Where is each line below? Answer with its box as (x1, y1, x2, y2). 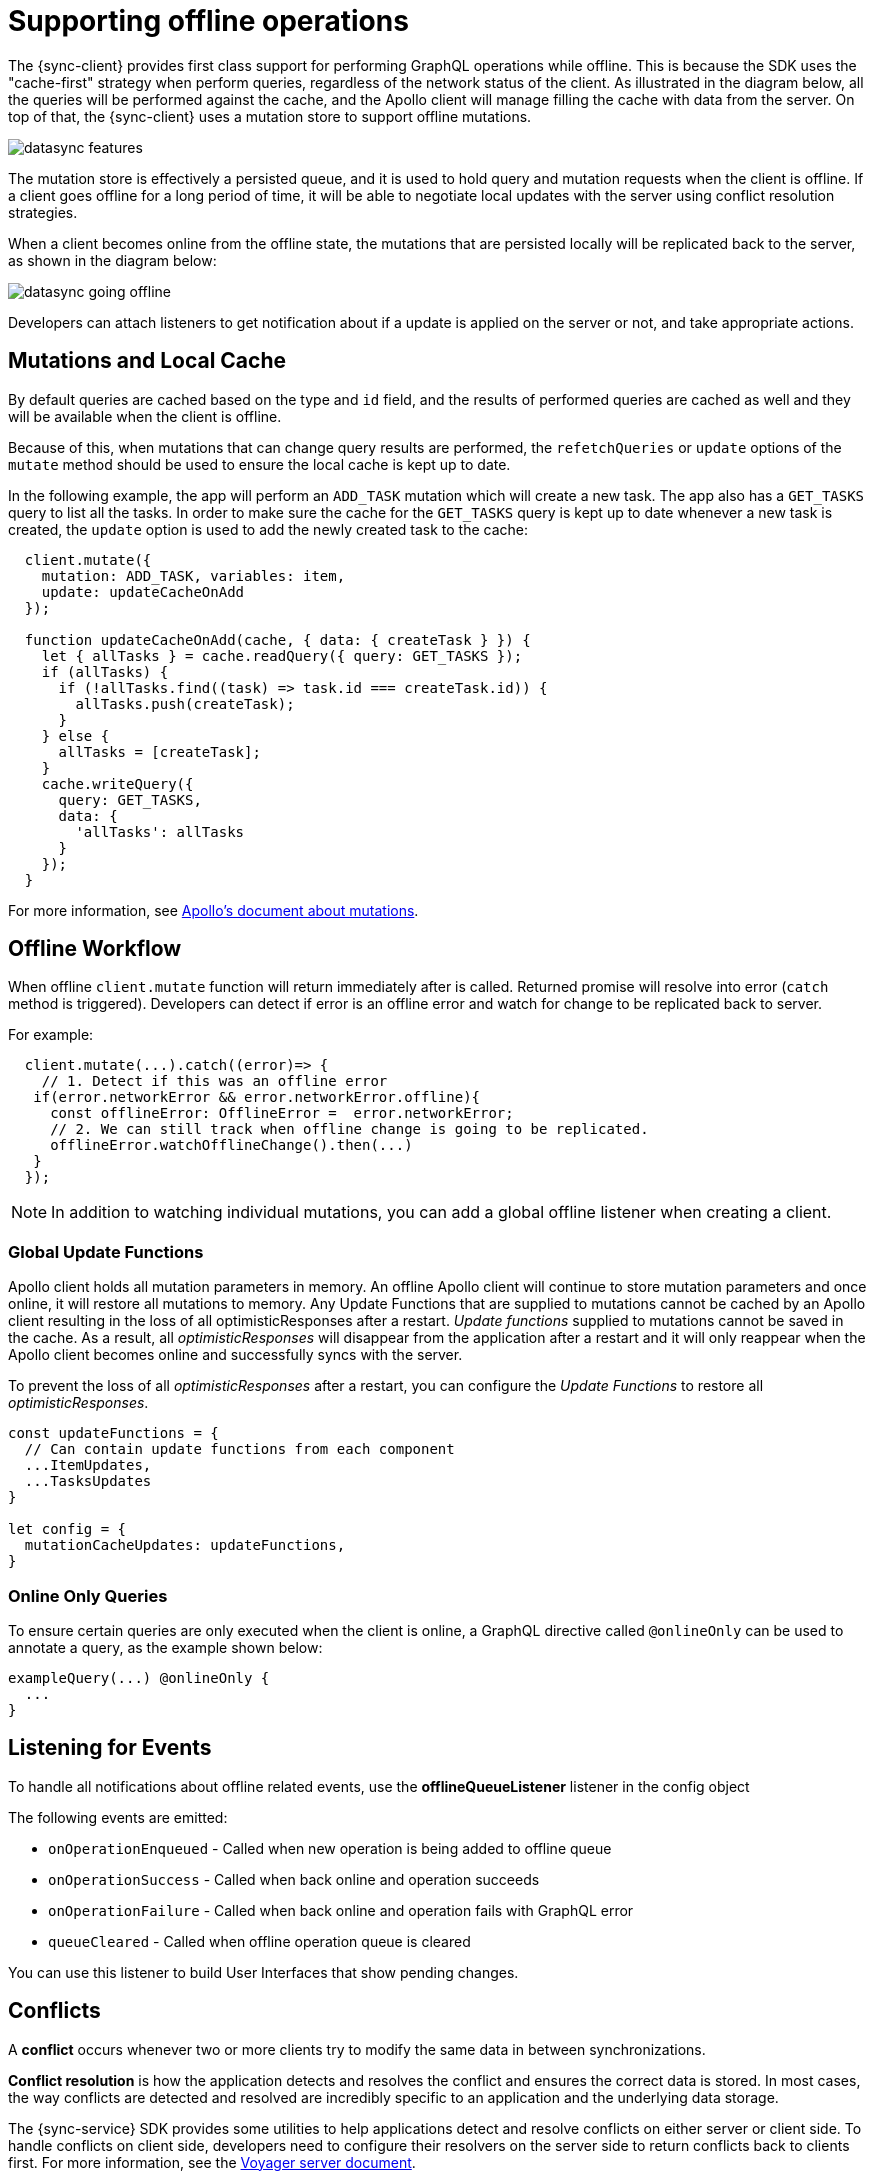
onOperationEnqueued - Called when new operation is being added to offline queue (48, 1839, 612, 1857)
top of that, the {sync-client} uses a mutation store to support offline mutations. (8, 107, 532, 125)
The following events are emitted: (8, 1808, 228, 1826)
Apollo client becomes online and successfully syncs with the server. (8, 1346, 463, 1364)
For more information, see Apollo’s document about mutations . (8, 901, 419, 919)
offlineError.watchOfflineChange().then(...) (50, 1137, 413, 1154)
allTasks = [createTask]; (58, 743, 261, 760)
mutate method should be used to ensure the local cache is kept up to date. (8, 455, 511, 473)
